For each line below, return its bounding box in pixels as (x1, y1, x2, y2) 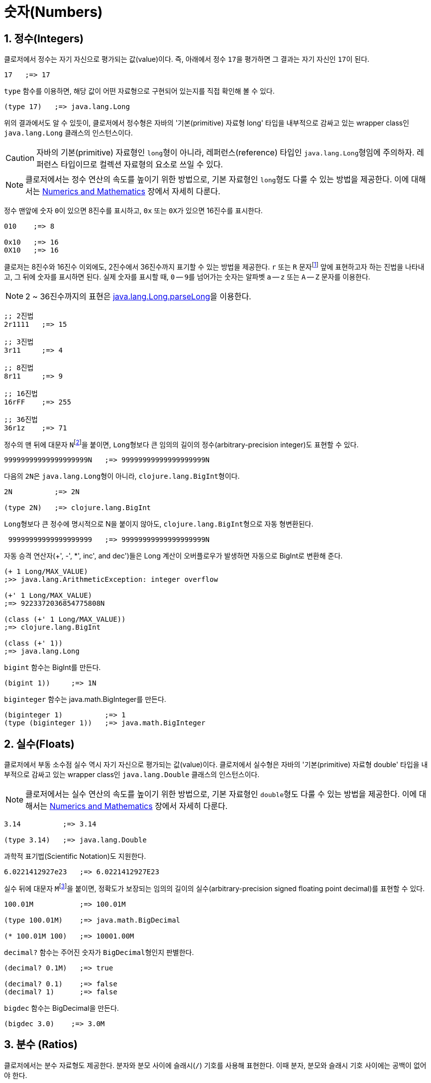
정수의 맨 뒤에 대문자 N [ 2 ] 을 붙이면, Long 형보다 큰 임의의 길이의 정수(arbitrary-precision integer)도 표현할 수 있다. (4, 438, 359, 449)
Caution (5, 153, 35, 163)
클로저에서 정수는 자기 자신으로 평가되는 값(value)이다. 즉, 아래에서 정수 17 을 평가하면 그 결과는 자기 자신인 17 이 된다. (4, 55, 370, 64)
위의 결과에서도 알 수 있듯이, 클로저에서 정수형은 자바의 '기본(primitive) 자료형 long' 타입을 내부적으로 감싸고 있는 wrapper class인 (4, 119, 410, 128)
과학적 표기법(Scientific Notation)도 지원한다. (4, 852, 146, 861)
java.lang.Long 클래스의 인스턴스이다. (4, 129, 133, 137)
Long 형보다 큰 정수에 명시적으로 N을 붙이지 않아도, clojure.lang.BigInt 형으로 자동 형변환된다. (4, 520, 314, 529)
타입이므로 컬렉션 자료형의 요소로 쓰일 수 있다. (60, 159, 223, 170)
